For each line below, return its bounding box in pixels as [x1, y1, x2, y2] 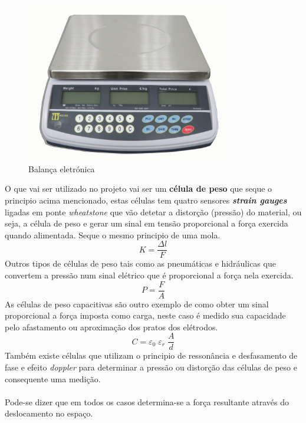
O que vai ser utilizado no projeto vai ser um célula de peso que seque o [5, 182, 272, 195]
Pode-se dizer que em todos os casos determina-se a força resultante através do [5, 395, 289, 408]
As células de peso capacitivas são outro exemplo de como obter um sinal [5, 297, 269, 310]
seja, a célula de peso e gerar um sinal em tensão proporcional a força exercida [5, 217, 288, 229]
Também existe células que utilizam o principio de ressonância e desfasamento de [5, 349, 298, 362]
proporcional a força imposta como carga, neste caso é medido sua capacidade [5, 309, 286, 322]
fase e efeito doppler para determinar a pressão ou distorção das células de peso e [5, 361, 297, 373]
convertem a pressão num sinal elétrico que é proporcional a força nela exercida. [5, 268, 294, 281]
